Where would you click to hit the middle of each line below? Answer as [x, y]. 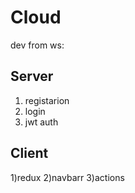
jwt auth [41, 122]
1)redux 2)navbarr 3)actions [67, 177]
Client [29, 153]
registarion [47, 100]
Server [32, 76]
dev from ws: [37, 45]
